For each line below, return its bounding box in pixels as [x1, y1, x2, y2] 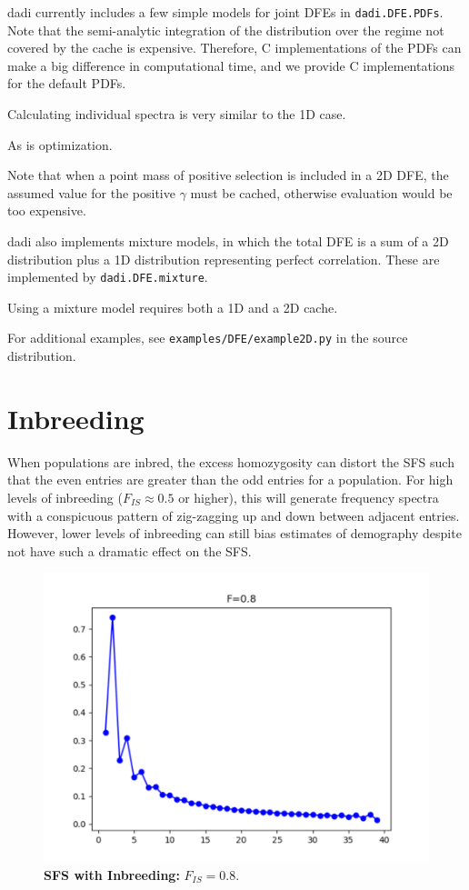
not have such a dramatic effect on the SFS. [7, 541, 252, 560]
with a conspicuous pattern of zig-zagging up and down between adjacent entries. [7, 505, 460, 525]
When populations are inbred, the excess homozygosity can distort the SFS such [7, 452, 454, 471]
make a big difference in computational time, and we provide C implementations [7, 55, 455, 75]
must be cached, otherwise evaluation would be [190, 183, 453, 202]
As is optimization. [7, 135, 113, 154]
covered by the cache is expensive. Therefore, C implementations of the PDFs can [7, 38, 462, 57]
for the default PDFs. [7, 74, 126, 93]
